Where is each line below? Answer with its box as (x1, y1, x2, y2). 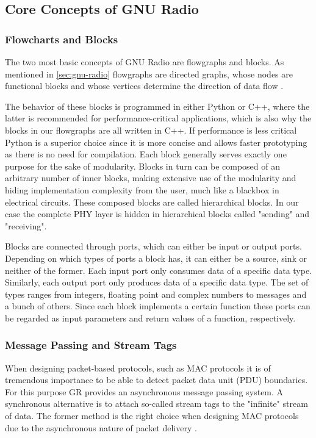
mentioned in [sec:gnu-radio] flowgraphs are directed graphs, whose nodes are (5, 67, 293, 80)
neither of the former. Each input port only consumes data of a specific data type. (5, 264, 312, 276)
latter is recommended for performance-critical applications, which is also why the (5, 112, 312, 124)
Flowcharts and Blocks (5, 31, 118, 46)
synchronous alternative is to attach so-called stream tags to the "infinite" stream (5, 397, 308, 410)
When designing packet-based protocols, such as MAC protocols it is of (5, 361, 271, 374)
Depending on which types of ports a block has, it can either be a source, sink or (5, 251, 307, 264)
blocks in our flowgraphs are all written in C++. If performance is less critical (5, 123, 297, 136)
